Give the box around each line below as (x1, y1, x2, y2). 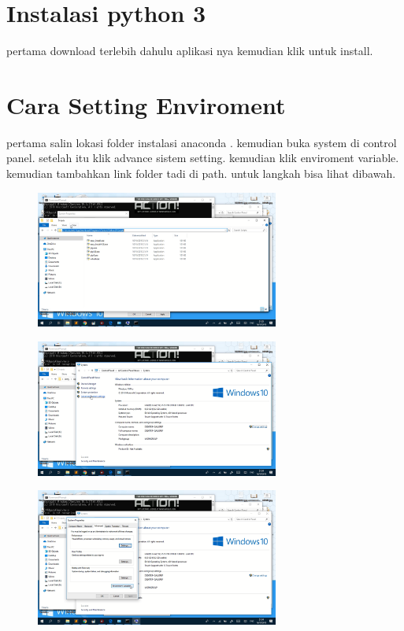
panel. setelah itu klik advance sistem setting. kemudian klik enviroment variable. (6, 149, 399, 166)
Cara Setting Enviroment (6, 88, 286, 120)
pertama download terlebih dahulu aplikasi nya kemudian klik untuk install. (6, 42, 373, 59)
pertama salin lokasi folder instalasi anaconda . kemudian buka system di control (6, 134, 397, 150)
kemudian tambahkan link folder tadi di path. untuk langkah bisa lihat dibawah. (6, 165, 396, 182)
